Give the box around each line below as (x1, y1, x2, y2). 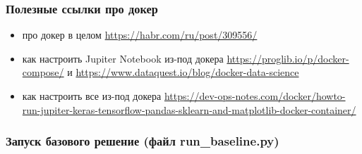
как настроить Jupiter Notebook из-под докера (22, 51, 224, 65)
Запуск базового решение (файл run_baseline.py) (6, 132, 279, 150)
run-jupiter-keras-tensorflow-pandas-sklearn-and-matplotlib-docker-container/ (22, 102, 356, 117)
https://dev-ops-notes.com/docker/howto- (164, 89, 346, 103)
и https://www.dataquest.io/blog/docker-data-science (67, 65, 299, 79)
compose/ (22, 65, 64, 79)
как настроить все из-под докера (22, 89, 162, 103)
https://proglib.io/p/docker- (227, 51, 349, 65)
